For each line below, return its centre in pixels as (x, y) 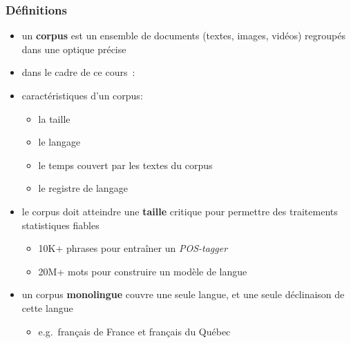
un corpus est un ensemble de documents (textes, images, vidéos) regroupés (184, 36)
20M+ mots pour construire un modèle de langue (143, 271)
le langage (59, 142)
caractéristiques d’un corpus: (82, 95)
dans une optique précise (74, 49)
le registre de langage (83, 188)
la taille (54, 118)
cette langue (47, 307)
